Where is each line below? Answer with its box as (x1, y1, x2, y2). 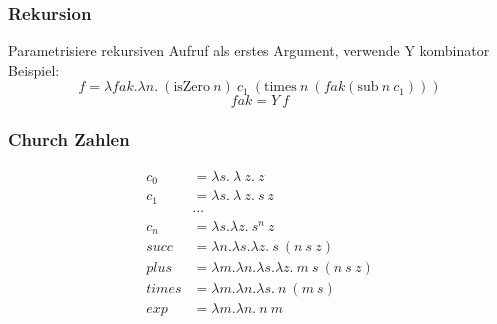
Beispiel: (8, 59, 60, 80)
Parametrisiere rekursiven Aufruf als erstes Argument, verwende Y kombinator (8, 40, 490, 61)
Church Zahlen (8, 127, 130, 152)
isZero (173, 80, 211, 95)
